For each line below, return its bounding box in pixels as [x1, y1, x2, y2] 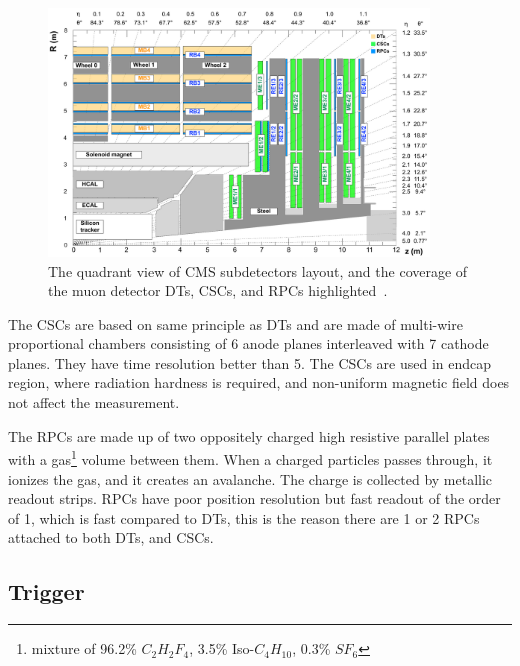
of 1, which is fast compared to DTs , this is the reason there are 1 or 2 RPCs [8, 507, 480, 528]
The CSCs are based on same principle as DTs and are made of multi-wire [8, 313, 463, 334]
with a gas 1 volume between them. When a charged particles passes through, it [8, 446, 493, 469]
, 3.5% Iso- [189, 638, 255, 659]
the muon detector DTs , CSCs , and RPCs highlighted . [48, 280, 388, 301]
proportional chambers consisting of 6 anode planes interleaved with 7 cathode [8, 333, 489, 354]
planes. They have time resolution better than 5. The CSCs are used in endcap [8, 352, 492, 373]
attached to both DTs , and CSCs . [8, 527, 214, 548]
